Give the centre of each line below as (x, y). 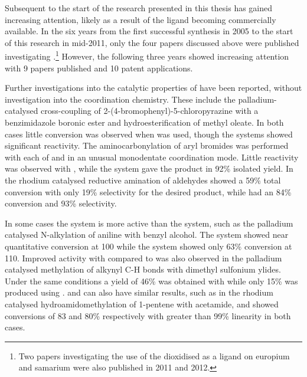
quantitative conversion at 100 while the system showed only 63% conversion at (148, 246)
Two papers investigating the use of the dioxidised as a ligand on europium (154, 355)
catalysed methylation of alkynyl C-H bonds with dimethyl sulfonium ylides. (143, 269)
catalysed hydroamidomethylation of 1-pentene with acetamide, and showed (142, 304)
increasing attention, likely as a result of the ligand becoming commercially (141, 19)
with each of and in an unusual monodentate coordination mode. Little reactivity (152, 157)
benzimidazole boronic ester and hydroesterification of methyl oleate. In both (144, 122)
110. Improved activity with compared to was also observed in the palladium (143, 258)
